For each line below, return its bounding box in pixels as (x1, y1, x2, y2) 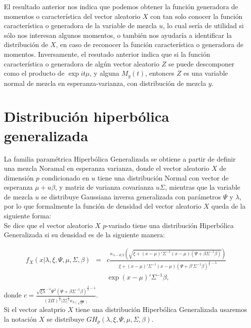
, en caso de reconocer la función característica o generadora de (56, 39, 244, 49)
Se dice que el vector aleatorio (4, 220, 93, 230)
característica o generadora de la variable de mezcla (4, 20, 157, 31)
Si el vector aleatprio (4, 304, 65, 314)
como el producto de (4, 68, 64, 78)
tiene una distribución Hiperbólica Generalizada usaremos (75, 304, 247, 314)
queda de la (211, 201, 246, 211)
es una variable (183, 68, 228, 78)
